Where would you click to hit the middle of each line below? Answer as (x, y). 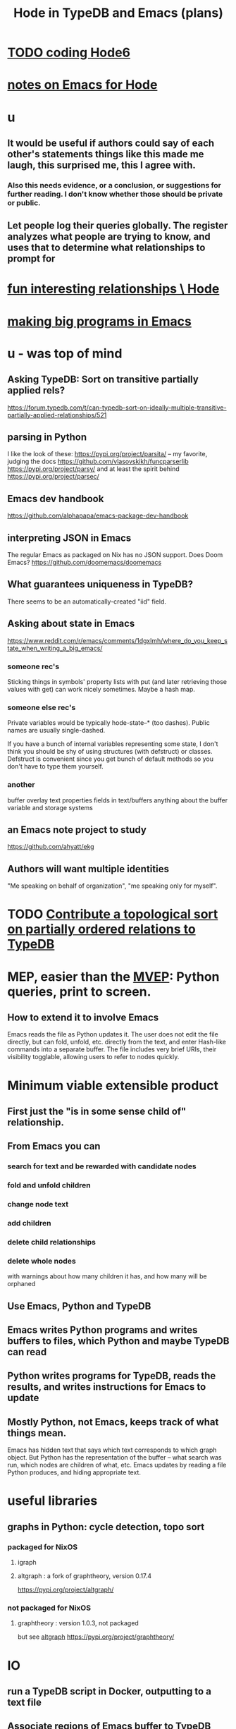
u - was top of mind (65, 353)
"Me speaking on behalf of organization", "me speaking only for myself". (112, 886)
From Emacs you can (54, 1146)
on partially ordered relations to (101, 929)
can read (27, 1352)
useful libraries (52, 1501)
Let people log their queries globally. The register (118, 226)
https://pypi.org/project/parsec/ (54, 477)
